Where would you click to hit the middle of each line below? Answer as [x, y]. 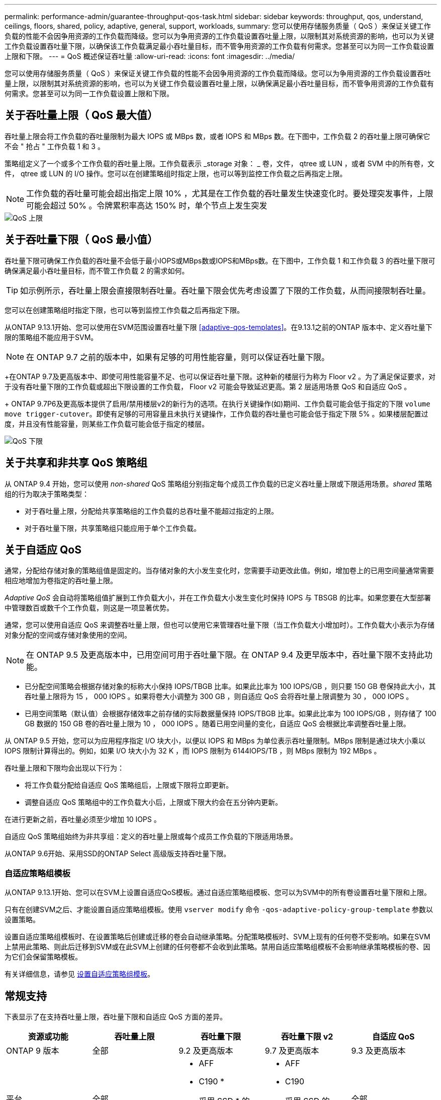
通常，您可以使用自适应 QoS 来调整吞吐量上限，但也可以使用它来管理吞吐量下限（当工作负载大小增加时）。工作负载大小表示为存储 [219, 625]
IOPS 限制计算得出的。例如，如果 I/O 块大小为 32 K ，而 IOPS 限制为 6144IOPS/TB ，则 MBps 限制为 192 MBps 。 [193, 751]
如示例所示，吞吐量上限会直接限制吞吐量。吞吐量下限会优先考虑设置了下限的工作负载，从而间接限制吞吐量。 [226, 290]
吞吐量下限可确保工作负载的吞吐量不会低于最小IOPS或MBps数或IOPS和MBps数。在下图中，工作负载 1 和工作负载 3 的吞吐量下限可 [220, 260]
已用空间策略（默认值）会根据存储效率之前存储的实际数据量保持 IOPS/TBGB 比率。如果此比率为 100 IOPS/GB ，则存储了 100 [231, 714]
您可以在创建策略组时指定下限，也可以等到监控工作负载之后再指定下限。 [124, 310]
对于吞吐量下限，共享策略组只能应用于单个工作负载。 [113, 528]
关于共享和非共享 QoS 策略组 [76, 463]
